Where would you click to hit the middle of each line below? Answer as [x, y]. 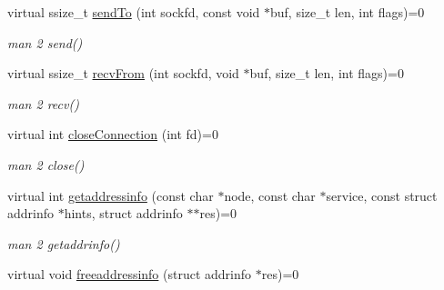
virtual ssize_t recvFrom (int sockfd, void [123, 73]
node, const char [270, 195]
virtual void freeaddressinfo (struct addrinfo [130, 274]
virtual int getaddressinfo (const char [111, 195]
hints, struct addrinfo [123, 213]
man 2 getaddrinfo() [64, 243]
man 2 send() [45, 42]
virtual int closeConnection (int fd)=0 [113, 134]
